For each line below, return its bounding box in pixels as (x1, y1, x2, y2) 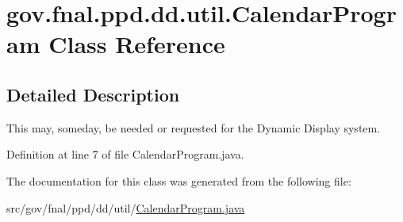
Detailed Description (6, 82, 180, 106)
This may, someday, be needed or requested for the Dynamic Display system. (6, 119, 381, 136)
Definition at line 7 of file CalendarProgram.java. (6, 146, 244, 163)
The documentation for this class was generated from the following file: (6, 172, 351, 189)
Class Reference (48, 28, 225, 60)
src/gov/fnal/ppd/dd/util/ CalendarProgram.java (6, 199, 245, 216)
